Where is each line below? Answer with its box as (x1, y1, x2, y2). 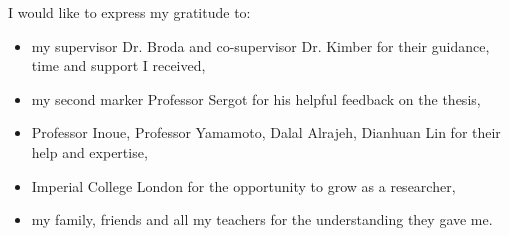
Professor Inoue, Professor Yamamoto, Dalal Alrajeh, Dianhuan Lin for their (31, 122, 501, 143)
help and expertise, (31, 141, 148, 162)
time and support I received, (31, 55, 206, 76)
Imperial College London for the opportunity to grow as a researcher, (31, 175, 456, 196)
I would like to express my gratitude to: (8, 2, 251, 22)
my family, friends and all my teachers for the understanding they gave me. (31, 209, 493, 230)
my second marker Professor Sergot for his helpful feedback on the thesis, (31, 88, 481, 109)
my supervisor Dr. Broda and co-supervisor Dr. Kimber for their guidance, (31, 35, 490, 56)
